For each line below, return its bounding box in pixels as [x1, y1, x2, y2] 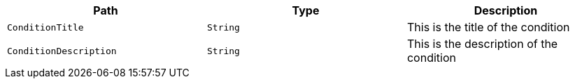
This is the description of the [406, 37, 558, 51]
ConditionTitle [7, 22, 84, 33]
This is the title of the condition [406, 20, 570, 34]
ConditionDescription [7, 45, 117, 56]
